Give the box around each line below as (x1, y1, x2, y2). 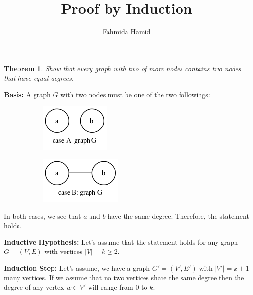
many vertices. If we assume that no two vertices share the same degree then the (4, 272, 244, 282)
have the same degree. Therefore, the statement (108, 211, 249, 221)
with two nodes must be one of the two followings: (60, 89, 210, 99)
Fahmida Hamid (102, 26, 151, 37)
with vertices (44, 246, 83, 256)
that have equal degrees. (4, 73, 73, 83)
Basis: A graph (4, 89, 51, 99)
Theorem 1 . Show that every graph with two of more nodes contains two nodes (4, 63, 241, 73)
